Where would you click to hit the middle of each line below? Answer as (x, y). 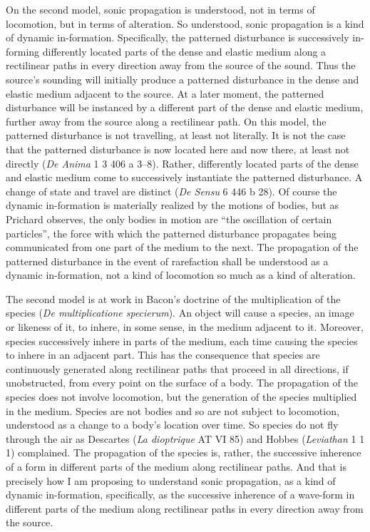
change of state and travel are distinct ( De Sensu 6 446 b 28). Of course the (171, 191)
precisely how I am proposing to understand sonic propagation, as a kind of (171, 480)
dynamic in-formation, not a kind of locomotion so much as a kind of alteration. (181, 275)
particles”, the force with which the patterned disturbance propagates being (171, 233)
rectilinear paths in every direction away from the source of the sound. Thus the (181, 65)
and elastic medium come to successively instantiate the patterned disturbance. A (184, 177)
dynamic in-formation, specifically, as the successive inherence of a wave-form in (180, 495)
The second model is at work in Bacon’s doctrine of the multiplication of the (173, 298)
